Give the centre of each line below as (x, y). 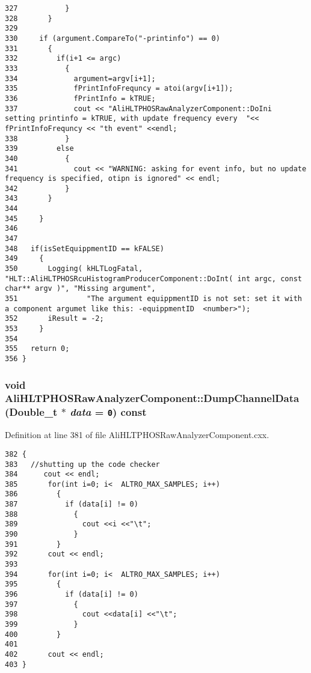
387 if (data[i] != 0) (72, 504)
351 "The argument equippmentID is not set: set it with (153, 299)
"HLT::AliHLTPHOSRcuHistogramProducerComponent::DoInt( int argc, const (153, 279)
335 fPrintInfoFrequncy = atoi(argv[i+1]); (119, 89)
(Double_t (31, 412)
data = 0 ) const (108, 412)
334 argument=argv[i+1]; (80, 78)
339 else (39, 149)
